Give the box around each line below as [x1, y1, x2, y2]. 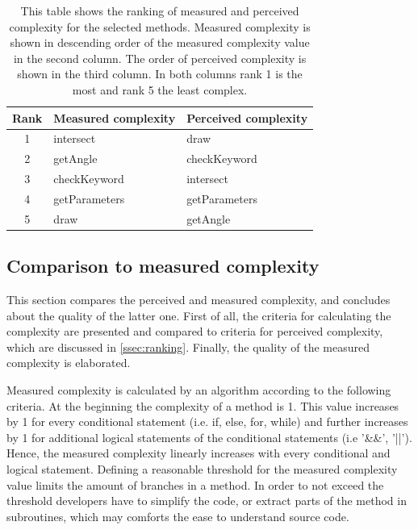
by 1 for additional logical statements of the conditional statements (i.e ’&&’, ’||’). [6, 428, 412, 445]
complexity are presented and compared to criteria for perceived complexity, [6, 323, 383, 340]
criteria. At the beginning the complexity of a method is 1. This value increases [6, 397, 399, 414]
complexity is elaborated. [6, 354, 131, 371]
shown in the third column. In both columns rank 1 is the [17, 65, 303, 82]
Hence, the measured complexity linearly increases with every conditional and [6, 444, 391, 461]
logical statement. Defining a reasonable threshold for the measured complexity [6, 461, 398, 478]
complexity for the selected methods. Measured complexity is [9, 18, 311, 35]
